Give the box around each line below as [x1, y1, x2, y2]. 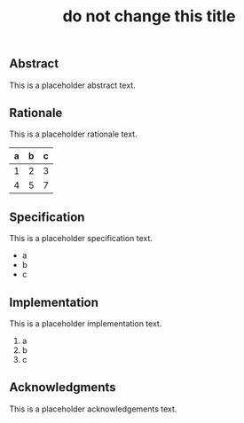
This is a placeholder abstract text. [9, 80, 136, 90]
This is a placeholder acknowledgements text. [9, 403, 177, 414]
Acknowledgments [9, 380, 117, 396]
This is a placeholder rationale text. [9, 129, 138, 139]
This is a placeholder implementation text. [9, 318, 162, 329]
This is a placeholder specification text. [9, 233, 153, 244]
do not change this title [62, 6, 236, 27]
